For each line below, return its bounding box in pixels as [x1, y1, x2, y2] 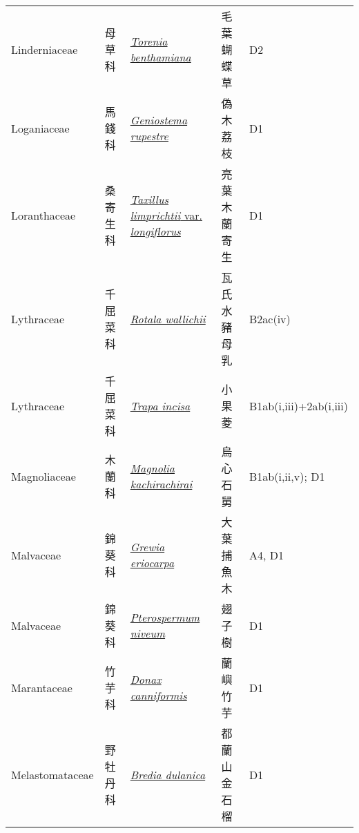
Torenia [130, 33, 168, 49]
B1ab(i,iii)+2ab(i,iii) [249, 397, 348, 414]
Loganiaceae [11, 119, 70, 136]
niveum [130, 625, 166, 641]
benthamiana [130, 49, 191, 65]
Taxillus [130, 191, 169, 207]
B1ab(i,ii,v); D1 [249, 468, 325, 484]
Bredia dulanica [130, 766, 206, 783]
